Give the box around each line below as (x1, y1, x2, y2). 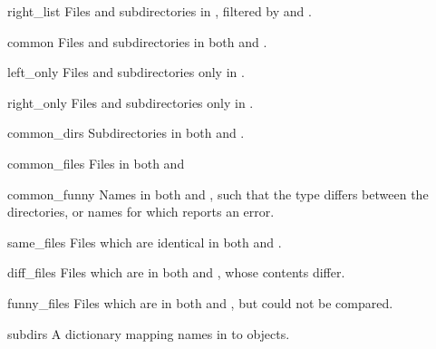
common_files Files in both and (7, 153, 185, 172)
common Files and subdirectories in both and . (7, 32, 267, 51)
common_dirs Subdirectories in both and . (7, 123, 245, 142)
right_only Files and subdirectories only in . (7, 92, 254, 111)
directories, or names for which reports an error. (7, 202, 275, 221)
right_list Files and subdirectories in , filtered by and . (7, 2, 312, 20)
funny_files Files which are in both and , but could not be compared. (7, 293, 393, 312)
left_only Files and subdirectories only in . (7, 63, 245, 82)
